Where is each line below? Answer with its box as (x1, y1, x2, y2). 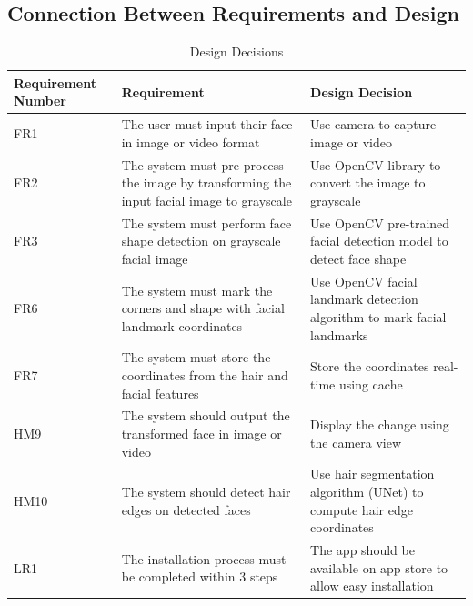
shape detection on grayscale (121, 231, 281, 250)
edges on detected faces (121, 500, 251, 519)
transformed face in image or (121, 423, 282, 442)
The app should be (310, 540, 415, 560)
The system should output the (121, 406, 290, 425)
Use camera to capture (310, 115, 437, 134)
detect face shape (310, 248, 407, 268)
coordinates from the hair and (121, 365, 288, 384)
